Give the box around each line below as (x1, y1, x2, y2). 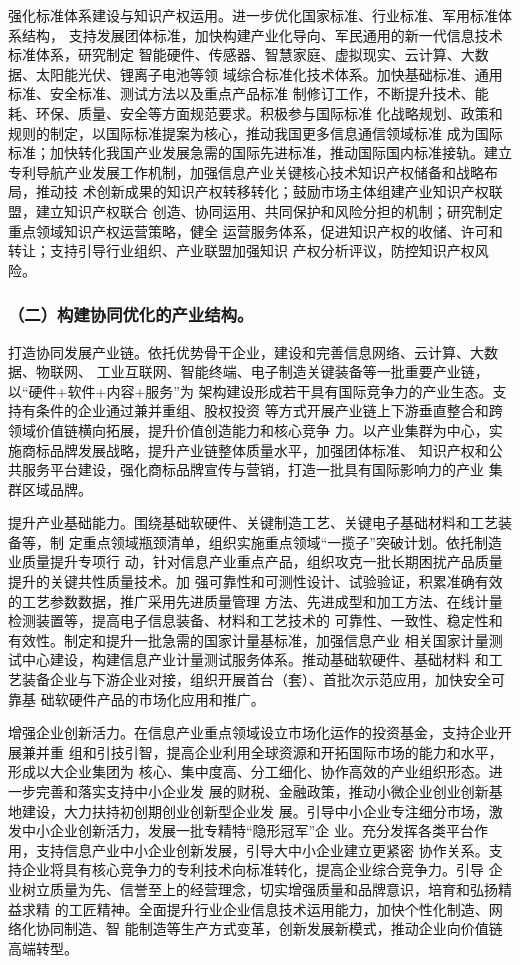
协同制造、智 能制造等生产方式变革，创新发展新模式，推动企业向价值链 (35, 918, 503, 939)
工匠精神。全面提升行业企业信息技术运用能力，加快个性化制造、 (68, 898, 489, 919)
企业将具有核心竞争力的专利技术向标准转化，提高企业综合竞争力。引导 (21, 859, 484, 880)
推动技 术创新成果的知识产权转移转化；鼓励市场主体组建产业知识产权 (35, 181, 489, 202)
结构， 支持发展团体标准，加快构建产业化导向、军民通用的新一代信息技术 (21, 24, 503, 45)
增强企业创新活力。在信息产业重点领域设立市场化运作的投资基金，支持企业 (8, 722, 498, 743)
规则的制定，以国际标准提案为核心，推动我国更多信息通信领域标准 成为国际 (8, 122, 503, 143)
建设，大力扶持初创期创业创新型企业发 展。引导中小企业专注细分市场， (21, 800, 489, 821)
